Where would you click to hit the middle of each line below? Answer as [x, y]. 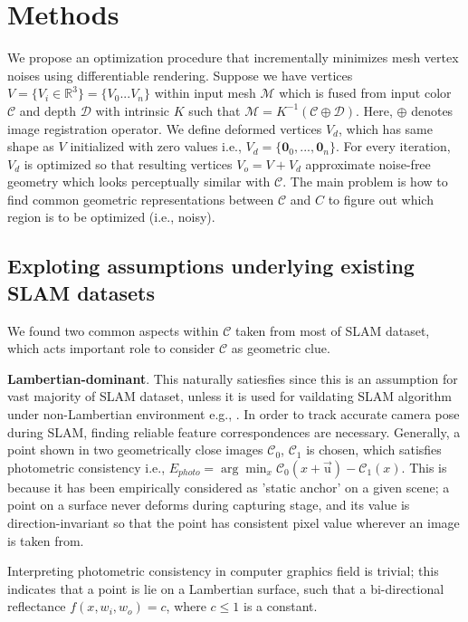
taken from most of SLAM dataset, [332, 330]
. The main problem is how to [365, 182]
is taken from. [46, 540]
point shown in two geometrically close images [135, 450]
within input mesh [205, 93]
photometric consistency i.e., [86, 467]
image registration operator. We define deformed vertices [165, 128]
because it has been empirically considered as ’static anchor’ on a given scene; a [229, 487]
